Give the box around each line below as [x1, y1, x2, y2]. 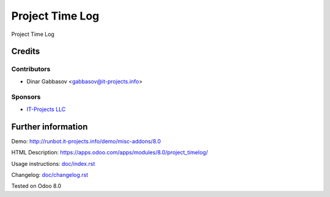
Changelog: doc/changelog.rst [11, 171, 89, 178]
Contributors [11, 65, 51, 73]
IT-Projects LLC [26, 106, 66, 113]
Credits [11, 46, 40, 57]
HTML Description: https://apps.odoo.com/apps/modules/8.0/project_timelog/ [11, 149, 208, 156]
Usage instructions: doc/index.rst [11, 160, 95, 167]
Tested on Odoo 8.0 [11, 182, 62, 190]
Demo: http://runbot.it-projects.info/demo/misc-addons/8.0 [11, 137, 161, 145]
